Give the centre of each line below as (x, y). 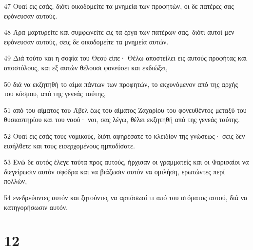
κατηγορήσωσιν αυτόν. (36, 207)
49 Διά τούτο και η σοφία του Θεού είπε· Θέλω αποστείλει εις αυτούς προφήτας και (126, 58)
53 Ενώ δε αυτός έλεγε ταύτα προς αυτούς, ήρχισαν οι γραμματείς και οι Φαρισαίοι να (126, 162)
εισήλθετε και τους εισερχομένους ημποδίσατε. (69, 145)
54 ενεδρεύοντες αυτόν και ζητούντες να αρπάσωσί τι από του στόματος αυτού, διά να (126, 197)
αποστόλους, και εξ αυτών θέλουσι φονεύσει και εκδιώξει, (86, 67)
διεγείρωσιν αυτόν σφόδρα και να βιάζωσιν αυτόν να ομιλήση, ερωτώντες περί (115, 171)
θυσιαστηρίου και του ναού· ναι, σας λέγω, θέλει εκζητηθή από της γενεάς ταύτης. (122, 119)
